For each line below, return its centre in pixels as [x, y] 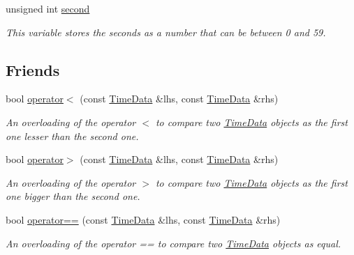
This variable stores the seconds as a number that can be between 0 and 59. [166, 32]
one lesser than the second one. [72, 136]
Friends [33, 69]
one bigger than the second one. [73, 196]
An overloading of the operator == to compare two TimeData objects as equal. [174, 243]
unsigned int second [48, 8]
